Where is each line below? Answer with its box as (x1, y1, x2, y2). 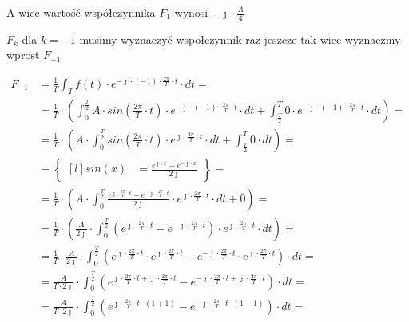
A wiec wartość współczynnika (6, 4, 156, 20)
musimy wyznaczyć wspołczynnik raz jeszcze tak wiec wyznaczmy (79, 30, 401, 47)
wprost (6, 46, 40, 63)
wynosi (174, 4, 208, 20)
